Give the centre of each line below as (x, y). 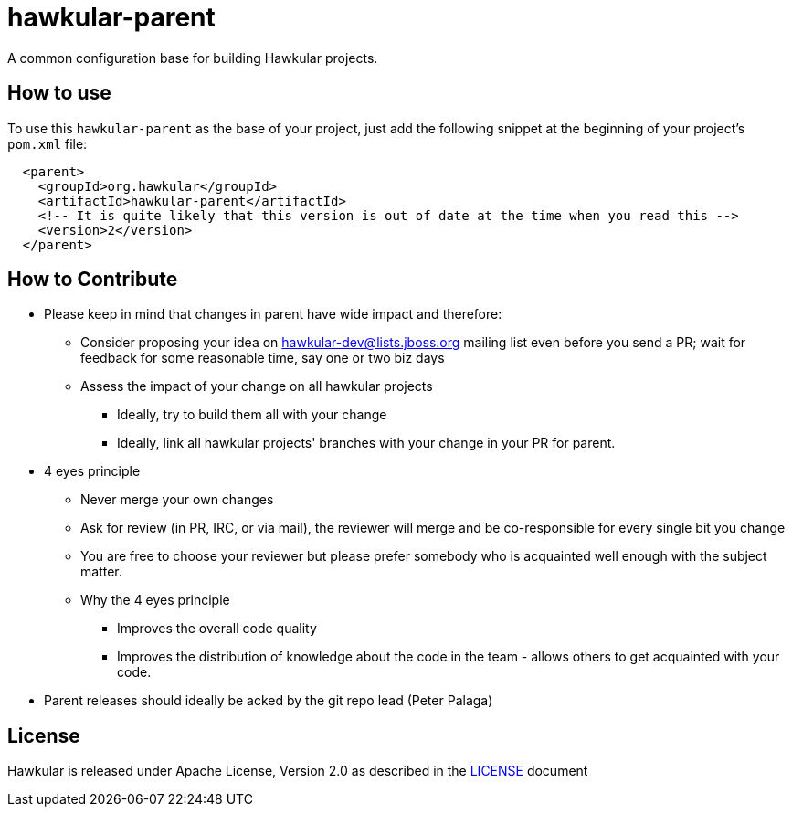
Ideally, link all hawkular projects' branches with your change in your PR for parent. (366, 443)
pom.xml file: (48, 143)
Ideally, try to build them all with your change (252, 415)
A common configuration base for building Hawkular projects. (193, 58)
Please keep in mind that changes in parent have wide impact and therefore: (273, 314)
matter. (101, 572)
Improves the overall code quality (217, 629)
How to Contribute (93, 280)
